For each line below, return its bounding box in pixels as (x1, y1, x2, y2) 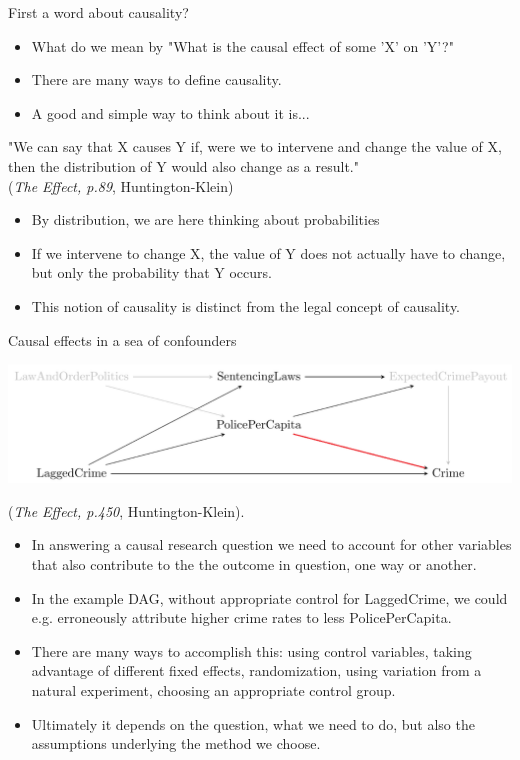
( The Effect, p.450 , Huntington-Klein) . (8, 500, 245, 521)
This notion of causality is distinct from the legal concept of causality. (31, 295, 460, 316)
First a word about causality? (8, 2, 189, 22)
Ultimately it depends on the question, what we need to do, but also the (31, 713, 475, 734)
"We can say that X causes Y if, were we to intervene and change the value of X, (8, 136, 502, 157)
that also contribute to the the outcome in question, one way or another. (31, 554, 477, 575)
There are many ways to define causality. (31, 69, 282, 90)
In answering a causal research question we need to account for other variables (31, 534, 512, 555)
